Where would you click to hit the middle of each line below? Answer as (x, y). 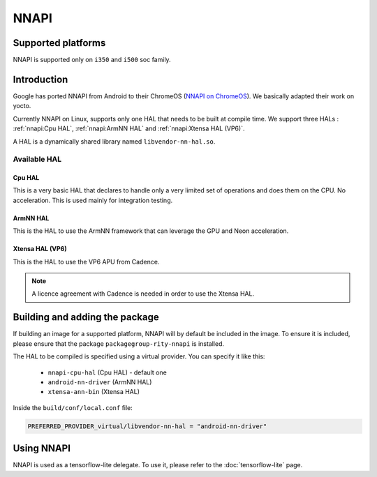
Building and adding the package (86, 317)
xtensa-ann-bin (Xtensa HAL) (94, 392)
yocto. (22, 106)
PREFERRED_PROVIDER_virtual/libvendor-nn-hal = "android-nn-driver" (147, 426)
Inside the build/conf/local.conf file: (73, 407)
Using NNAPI (42, 449)
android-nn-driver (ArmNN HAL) (100, 382)
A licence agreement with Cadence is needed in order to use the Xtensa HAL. (143, 294)
